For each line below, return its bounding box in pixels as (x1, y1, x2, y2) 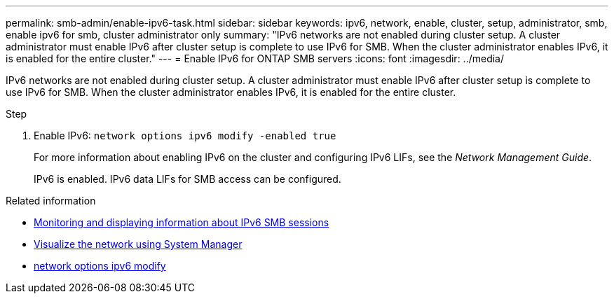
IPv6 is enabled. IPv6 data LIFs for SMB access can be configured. (34, 173, 341, 185)
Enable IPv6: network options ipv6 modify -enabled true (34, 130, 336, 141)
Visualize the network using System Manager (34, 238, 243, 250)
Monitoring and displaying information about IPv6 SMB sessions (34, 216, 329, 228)
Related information (6, 195, 96, 207)
